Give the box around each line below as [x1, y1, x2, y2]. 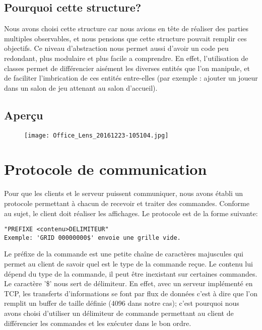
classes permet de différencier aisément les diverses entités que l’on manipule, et [4, 62, 250, 73]
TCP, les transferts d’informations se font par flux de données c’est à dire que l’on [4, 288, 257, 298]
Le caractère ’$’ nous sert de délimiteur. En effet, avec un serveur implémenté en [4, 278, 253, 289]
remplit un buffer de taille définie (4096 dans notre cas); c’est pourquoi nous [4, 298, 239, 308]
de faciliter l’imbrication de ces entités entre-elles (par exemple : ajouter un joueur [4, 73, 258, 83]
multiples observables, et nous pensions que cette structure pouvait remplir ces [4, 33, 247, 43]
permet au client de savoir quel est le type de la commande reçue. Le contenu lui [4, 258, 253, 269]
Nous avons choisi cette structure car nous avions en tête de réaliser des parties [4, 23, 249, 34]
